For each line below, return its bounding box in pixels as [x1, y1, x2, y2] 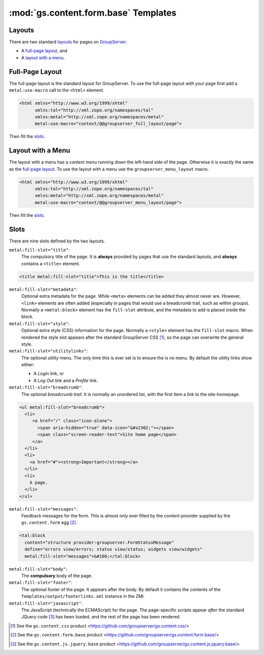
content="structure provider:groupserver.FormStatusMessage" [24, 539, 175, 545]
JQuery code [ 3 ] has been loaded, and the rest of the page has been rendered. [21, 614, 181, 620]
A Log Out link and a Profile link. [33, 377, 98, 383]
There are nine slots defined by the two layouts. [9, 238, 105, 244]
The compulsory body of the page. [21, 573, 93, 579]
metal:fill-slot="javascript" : [9, 600, 83, 606]
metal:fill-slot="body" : [9, 566, 67, 572]
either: [21, 362, 34, 368]
